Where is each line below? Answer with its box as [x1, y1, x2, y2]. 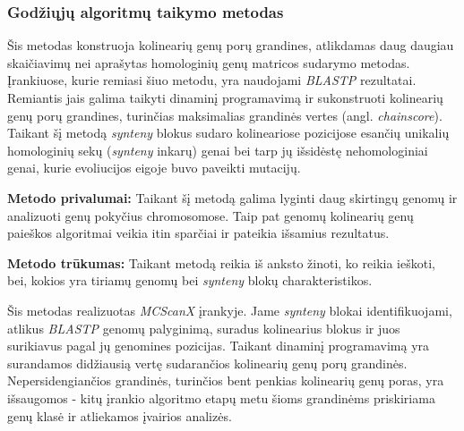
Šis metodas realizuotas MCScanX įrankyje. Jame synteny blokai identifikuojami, [7, 300, 452, 319]
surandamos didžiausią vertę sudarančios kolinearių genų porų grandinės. [7, 353, 408, 372]
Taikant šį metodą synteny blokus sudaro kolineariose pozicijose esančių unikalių [7, 123, 450, 142]
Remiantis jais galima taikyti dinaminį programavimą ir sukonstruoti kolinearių [7, 89, 443, 106]
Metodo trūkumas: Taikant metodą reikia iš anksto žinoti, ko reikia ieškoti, [7, 253, 435, 272]
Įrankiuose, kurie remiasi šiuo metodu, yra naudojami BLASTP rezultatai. [7, 71, 417, 89]
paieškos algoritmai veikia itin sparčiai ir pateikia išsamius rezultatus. [7, 224, 390, 242]
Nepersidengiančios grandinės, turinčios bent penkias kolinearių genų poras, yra [7, 371, 444, 390]
